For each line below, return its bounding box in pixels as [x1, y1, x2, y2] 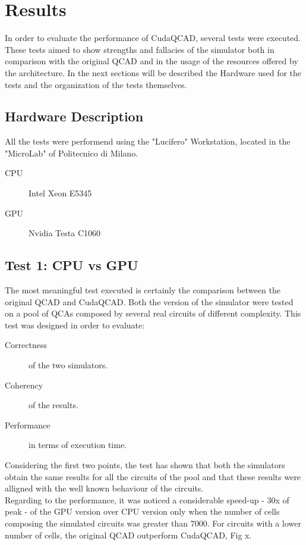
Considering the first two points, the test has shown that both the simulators [5, 459, 285, 471]
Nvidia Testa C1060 [29, 227, 101, 239]
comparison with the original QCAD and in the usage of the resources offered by [5, 55, 298, 67]
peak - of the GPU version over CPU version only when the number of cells [5, 505, 280, 518]
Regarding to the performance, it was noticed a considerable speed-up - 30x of [5, 493, 289, 506]
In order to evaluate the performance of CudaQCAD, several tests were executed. [5, 32, 301, 44]
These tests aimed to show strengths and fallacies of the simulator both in [5, 43, 275, 55]
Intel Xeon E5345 [29, 187, 92, 199]
